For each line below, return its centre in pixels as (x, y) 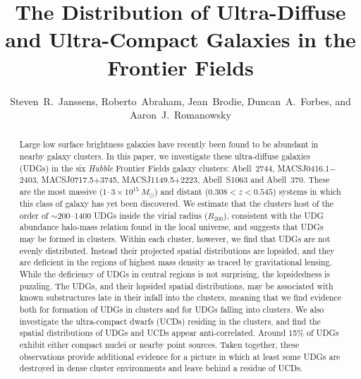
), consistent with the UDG (273, 215)
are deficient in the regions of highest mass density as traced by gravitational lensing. (176, 262)
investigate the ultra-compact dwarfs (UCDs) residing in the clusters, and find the (170, 321)
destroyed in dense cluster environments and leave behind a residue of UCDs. (161, 368)
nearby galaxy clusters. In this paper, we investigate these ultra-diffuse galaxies (165, 156)
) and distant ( (181, 192)
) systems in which (307, 192)
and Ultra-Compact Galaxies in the (180, 39)
